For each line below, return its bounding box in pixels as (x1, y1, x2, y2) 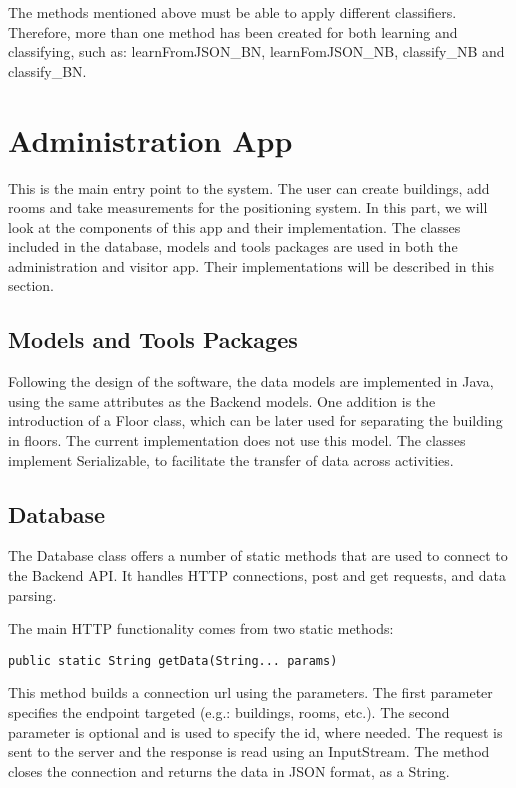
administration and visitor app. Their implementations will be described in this (8, 255, 494, 276)
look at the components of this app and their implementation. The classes (8, 216, 461, 237)
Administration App (8, 119, 293, 160)
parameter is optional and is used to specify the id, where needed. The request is (8, 721, 503, 742)
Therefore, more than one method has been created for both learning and (8, 21, 458, 42)
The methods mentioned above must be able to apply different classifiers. (8, 2, 457, 22)
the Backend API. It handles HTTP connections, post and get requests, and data (8, 565, 506, 586)
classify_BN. (8, 60, 87, 81)
